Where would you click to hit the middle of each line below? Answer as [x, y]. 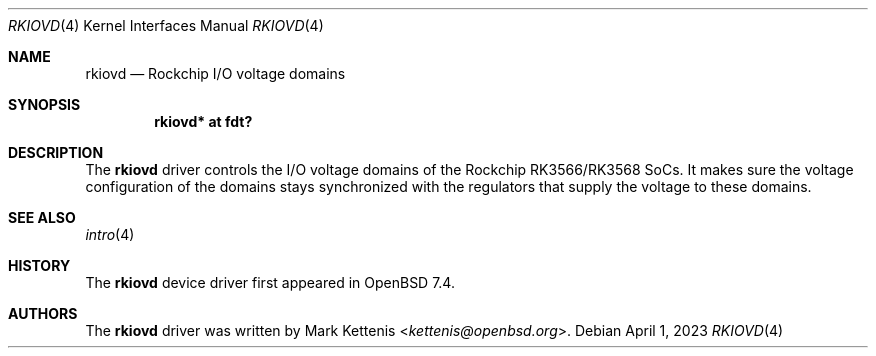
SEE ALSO [42, 217]
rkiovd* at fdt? [203, 121]
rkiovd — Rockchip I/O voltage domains [215, 73]
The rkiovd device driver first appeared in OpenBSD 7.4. [270, 282]
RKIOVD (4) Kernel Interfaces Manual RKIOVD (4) [166, 25]
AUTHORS [43, 313]
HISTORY [39, 265]
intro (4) [110, 234]
